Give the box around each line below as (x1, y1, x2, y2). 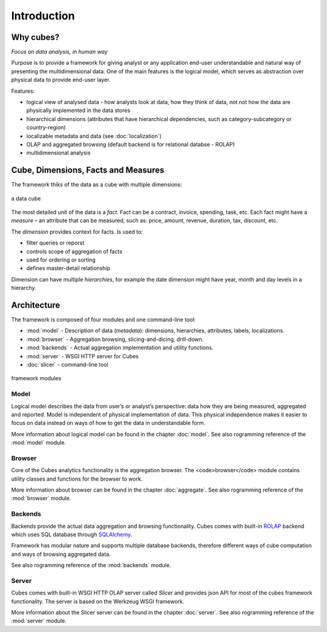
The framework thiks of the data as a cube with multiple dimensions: (11, 181, 182, 188)
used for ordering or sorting (26, 256, 96, 263)
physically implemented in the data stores (26, 107, 130, 114)
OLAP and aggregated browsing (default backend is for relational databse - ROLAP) (26, 140, 236, 148)
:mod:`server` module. (11, 617, 67, 625)
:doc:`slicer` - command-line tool (26, 361, 108, 369)
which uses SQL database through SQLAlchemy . (11, 530, 133, 538)
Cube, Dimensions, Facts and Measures (11, 165, 165, 176)
